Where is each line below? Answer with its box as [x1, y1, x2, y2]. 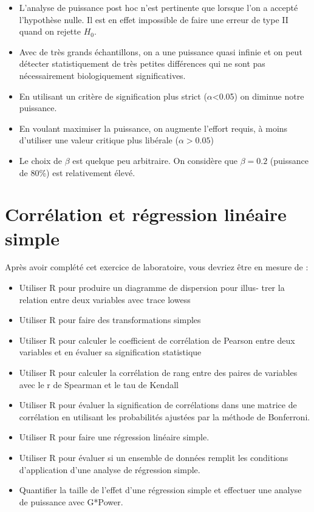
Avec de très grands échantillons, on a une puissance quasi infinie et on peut [19, 45, 302, 58]
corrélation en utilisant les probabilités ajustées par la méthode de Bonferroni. [19, 410, 310, 423]
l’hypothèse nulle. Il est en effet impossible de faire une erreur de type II [19, 13, 288, 26]
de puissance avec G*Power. [19, 495, 123, 508]
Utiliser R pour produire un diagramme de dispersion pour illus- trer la [19, 281, 285, 294]
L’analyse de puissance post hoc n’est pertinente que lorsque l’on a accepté [19, 1, 298, 13]
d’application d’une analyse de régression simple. [19, 463, 200, 476]
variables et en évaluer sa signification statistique [19, 346, 202, 358]
